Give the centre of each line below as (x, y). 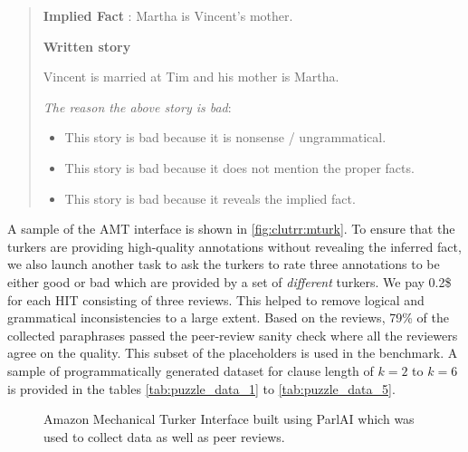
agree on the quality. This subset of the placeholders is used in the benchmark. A (233, 353)
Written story (87, 46)
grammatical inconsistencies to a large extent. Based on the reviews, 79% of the (228, 317)
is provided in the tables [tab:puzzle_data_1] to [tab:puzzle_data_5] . (201, 388)
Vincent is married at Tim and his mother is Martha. (191, 77)
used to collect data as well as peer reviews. (164, 436)
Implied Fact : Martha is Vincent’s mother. (168, 15)
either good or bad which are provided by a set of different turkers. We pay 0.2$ (229, 281)
